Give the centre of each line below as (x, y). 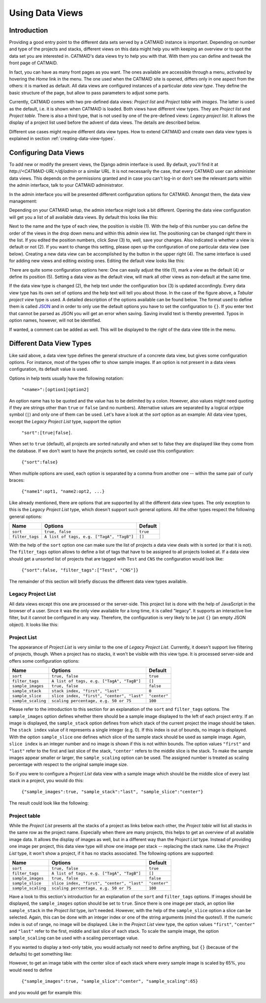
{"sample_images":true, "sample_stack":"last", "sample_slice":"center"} (113, 792)
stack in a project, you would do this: (46, 781)
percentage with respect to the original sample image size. (68, 764)
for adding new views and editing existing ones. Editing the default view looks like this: (97, 261)
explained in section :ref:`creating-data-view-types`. (62, 139)
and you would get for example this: (46, 992)
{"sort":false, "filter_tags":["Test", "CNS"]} (80, 570)
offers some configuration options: (44, 661)
